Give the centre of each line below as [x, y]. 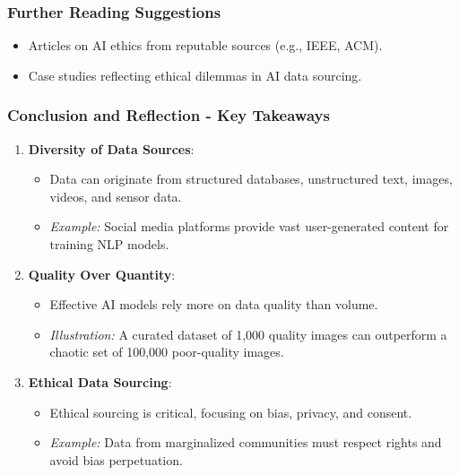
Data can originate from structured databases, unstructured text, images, [251, 179]
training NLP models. [109, 244]
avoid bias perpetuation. [116, 459]
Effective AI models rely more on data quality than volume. [214, 304]
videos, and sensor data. [116, 196]
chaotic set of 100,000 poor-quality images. [167, 352]
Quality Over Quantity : [102, 274]
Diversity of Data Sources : [111, 148]
